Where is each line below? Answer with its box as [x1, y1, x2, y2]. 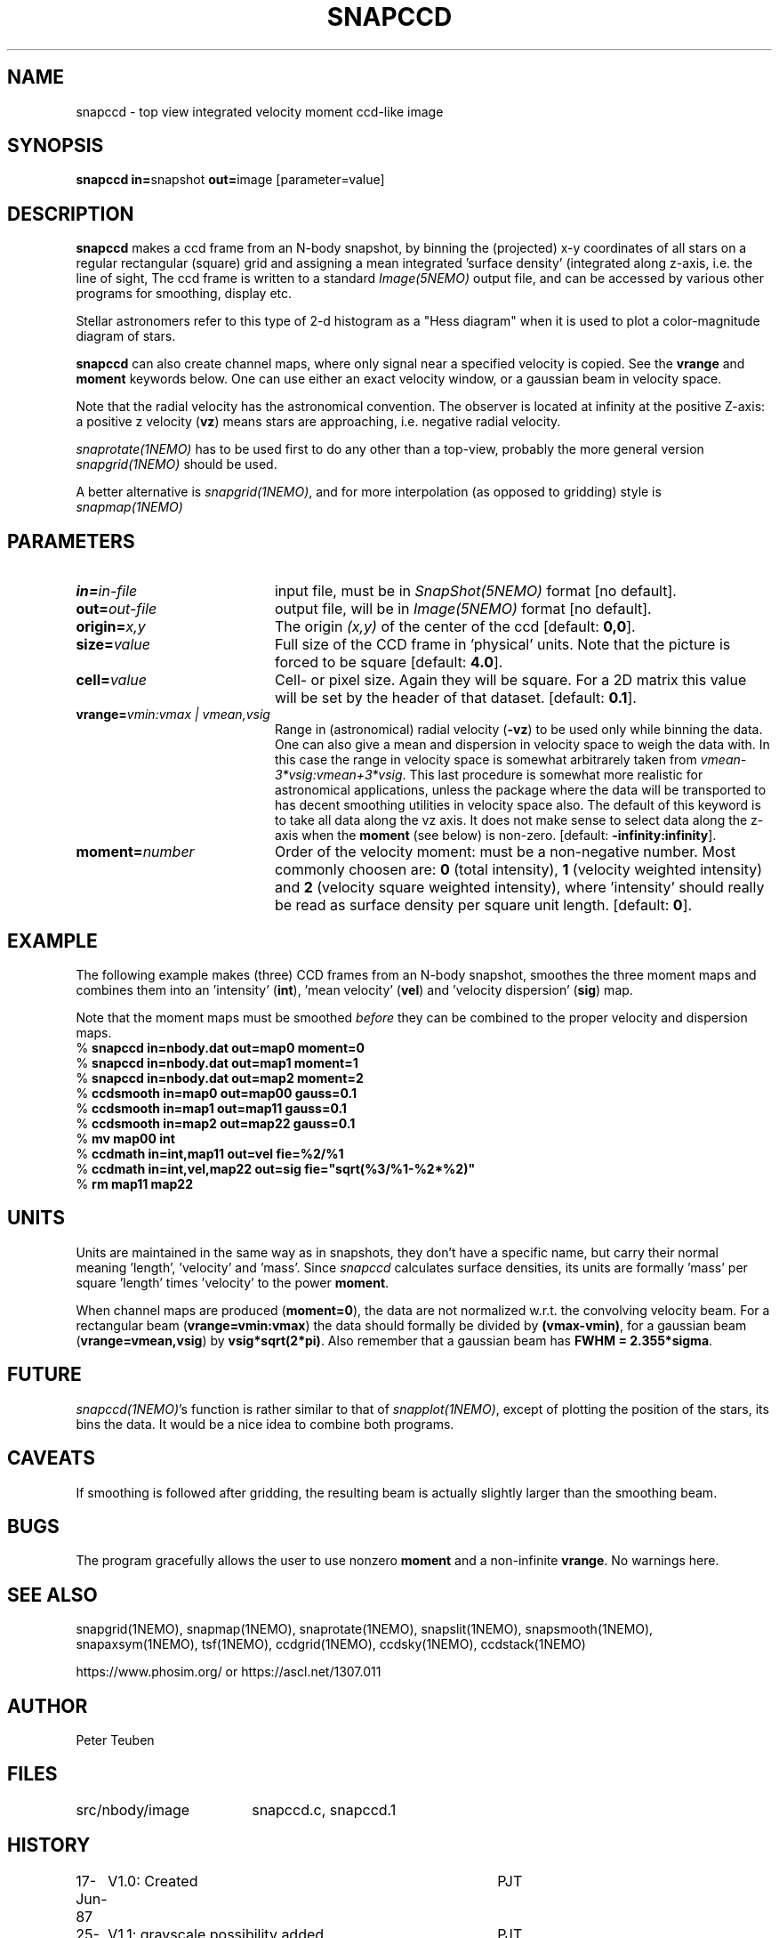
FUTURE [7, 1363, 82, 1386]
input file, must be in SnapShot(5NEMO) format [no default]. [274, 582, 677, 601]
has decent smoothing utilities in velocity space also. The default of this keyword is [275, 797, 761, 813]
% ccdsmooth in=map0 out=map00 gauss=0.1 [76, 1085, 357, 1101]
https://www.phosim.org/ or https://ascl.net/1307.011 [76, 1664, 381, 1680]
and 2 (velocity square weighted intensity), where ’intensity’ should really [274, 878, 765, 897]
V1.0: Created [108, 1871, 198, 1890]
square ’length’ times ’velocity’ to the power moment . [76, 1274, 389, 1290]
